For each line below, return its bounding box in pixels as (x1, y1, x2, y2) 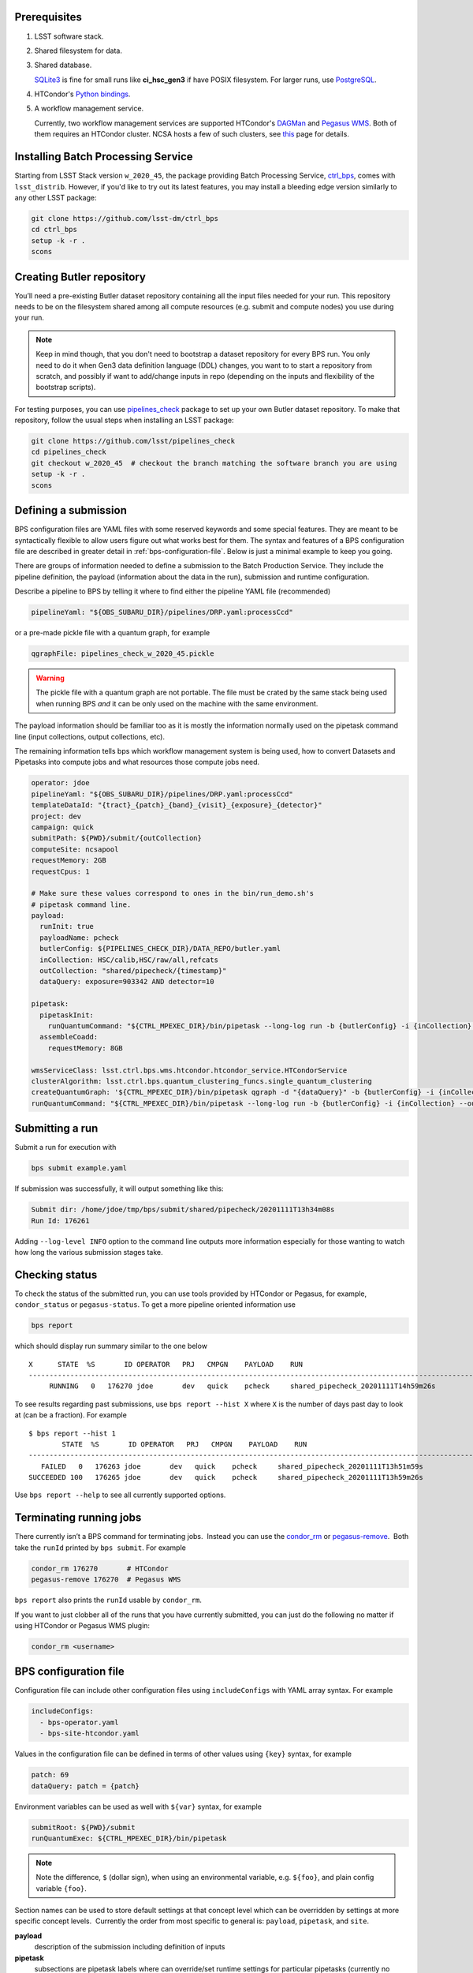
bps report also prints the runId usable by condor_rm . (14, 1595, 203, 1605)
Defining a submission (14, 504, 128, 517)
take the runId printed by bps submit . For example (14, 1543, 187, 1552)
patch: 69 (31, 1770, 69, 1780)
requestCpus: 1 (31, 867, 90, 876)
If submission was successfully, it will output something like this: (14, 1184, 224, 1193)
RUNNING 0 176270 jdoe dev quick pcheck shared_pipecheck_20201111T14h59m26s (49, 1382, 437, 1391)
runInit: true (39, 922, 95, 931)
